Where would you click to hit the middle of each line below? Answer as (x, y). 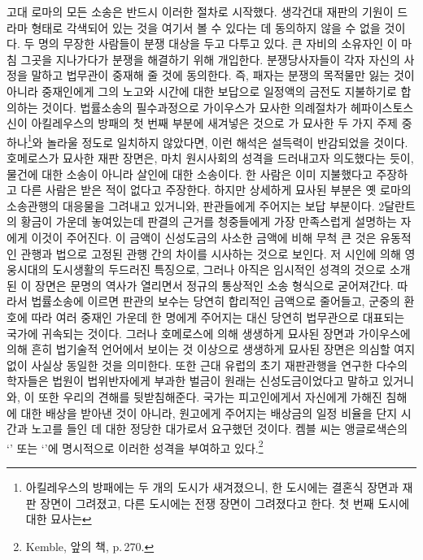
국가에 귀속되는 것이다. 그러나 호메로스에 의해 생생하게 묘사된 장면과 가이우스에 (209, 333)
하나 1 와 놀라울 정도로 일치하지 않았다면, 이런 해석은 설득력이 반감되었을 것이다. (207, 141)
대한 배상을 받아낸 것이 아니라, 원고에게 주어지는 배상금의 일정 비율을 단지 (209, 412)
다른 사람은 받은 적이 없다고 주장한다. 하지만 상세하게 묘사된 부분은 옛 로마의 (216, 190)
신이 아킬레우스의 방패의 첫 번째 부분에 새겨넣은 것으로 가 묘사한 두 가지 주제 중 (209, 123)
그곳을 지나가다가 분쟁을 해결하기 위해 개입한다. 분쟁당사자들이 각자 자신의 (210, 59)
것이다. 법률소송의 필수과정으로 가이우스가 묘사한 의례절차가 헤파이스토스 (228, 107)
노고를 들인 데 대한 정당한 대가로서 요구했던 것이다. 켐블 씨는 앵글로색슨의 (220, 429)
